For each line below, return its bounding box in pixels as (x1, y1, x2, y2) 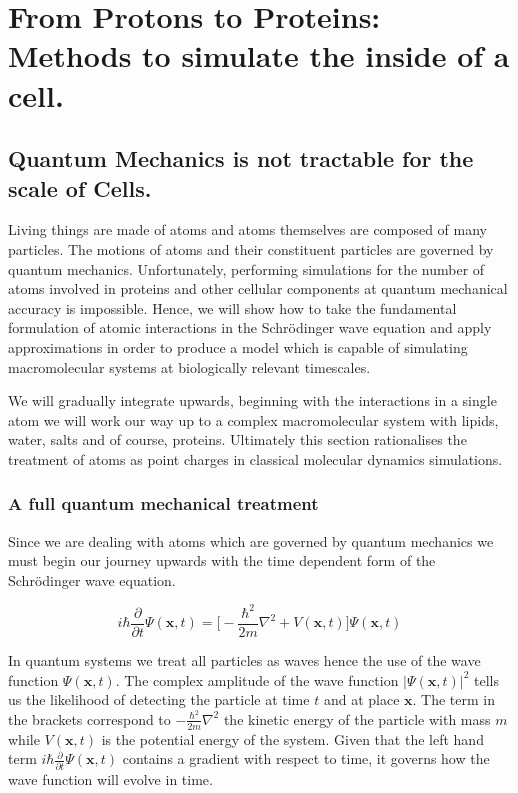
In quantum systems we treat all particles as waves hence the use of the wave (8, 650, 481, 671)
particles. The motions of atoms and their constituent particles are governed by (8, 238, 494, 259)
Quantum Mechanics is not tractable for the (8, 143, 474, 174)
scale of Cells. (8, 172, 152, 203)
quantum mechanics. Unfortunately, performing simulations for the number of (8, 258, 485, 279)
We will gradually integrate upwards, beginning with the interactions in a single (8, 390, 497, 411)
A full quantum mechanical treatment (8, 491, 319, 516)
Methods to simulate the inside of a (8, 35, 510, 76)
